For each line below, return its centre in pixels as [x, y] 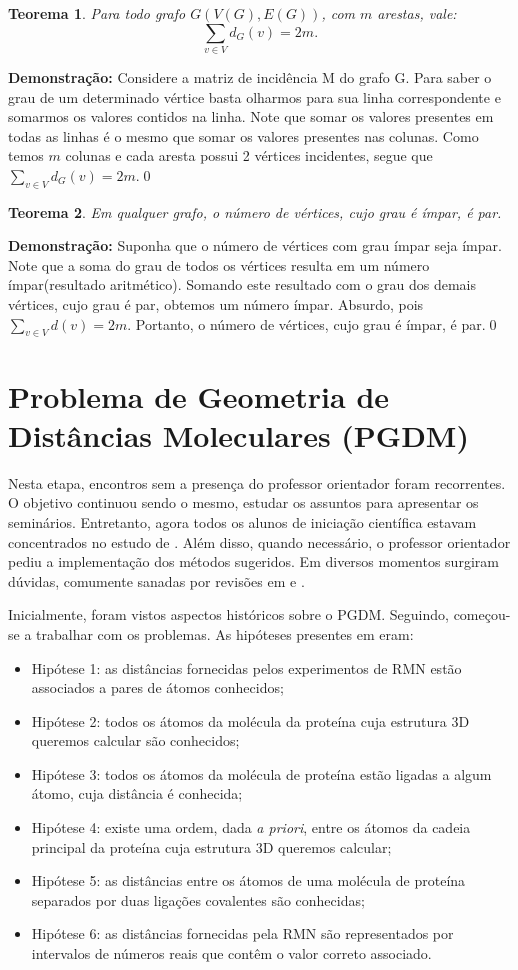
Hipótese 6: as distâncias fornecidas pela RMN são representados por [242, 933]
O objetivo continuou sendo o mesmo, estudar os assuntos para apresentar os [243, 502]
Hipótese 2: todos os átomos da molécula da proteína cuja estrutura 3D [250, 720]
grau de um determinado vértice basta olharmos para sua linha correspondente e [254, 96]
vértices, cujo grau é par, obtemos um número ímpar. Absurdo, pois [216, 304]
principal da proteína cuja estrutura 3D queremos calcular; [211, 846]
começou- [482, 614]
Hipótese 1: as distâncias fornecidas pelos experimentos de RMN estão [246, 667]
